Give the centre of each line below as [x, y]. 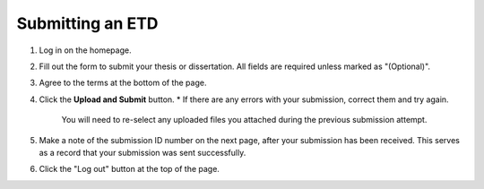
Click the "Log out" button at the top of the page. [129, 169]
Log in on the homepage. [85, 50]
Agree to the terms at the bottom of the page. [123, 83]
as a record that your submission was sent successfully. [143, 152]
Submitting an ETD [87, 23]
